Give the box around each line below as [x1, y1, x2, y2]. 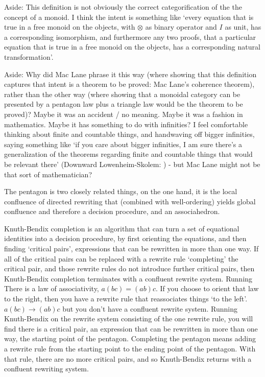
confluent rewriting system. [4, 363, 89, 374]
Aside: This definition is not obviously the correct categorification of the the [4, 2, 242, 12]
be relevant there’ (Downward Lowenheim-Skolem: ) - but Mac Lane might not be [4, 158, 260, 169]
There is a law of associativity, [4, 283, 99, 294]
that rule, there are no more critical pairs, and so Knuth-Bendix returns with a [4, 353, 252, 364]
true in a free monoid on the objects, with [4, 21, 135, 32]
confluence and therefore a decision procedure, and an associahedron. [4, 206, 220, 217]
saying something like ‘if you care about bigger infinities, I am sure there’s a [4, 138, 243, 149]
